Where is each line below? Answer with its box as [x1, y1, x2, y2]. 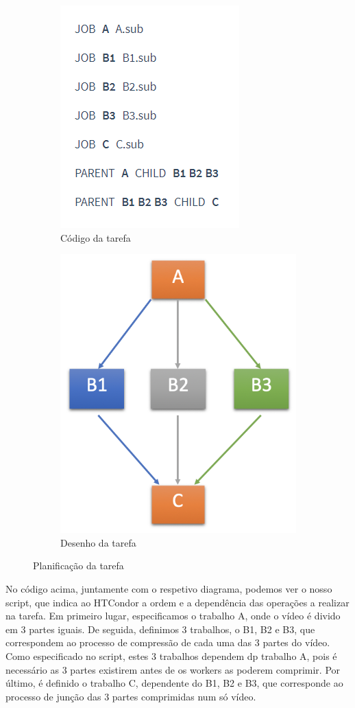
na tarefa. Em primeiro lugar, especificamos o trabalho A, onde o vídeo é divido [5, 608, 341, 623]
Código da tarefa [60, 230, 131, 244]
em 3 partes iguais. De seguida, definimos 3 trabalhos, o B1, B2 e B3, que [5, 621, 315, 636]
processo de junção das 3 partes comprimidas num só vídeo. [5, 689, 256, 703]
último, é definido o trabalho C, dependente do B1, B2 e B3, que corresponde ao [5, 676, 343, 690]
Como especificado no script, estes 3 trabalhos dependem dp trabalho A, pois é [5, 648, 337, 663]
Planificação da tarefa [33, 558, 124, 573]
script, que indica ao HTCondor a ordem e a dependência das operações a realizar [5, 595, 350, 609]
